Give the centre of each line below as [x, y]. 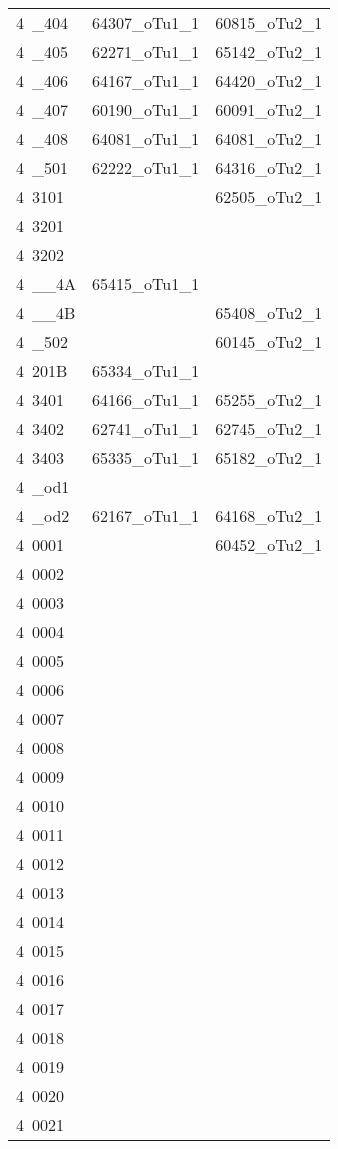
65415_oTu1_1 [146, 283]
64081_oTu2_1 [269, 138]
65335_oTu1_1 [146, 457]
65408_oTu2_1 [269, 312]
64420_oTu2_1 [269, 80]
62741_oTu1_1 [146, 428]
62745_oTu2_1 [269, 428]
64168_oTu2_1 [269, 515]
